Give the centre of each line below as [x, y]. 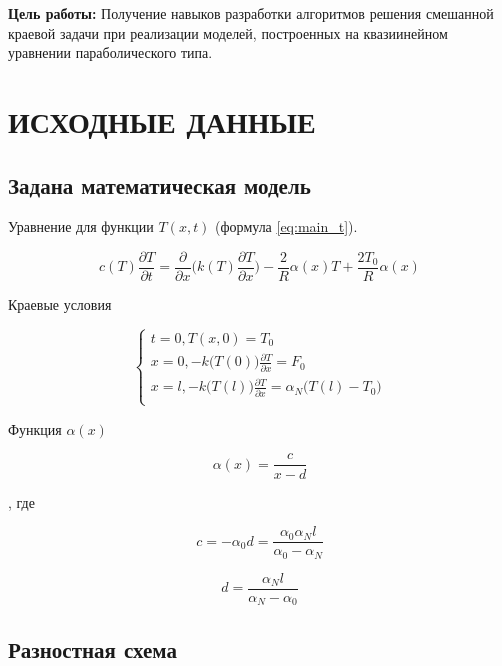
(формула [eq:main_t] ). [286, 226]
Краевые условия [60, 304]
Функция [35, 428]
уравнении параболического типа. [110, 52]
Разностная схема [93, 648]
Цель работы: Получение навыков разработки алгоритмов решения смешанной [251, 13]
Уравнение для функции [81, 226]
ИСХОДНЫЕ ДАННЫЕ [162, 120]
